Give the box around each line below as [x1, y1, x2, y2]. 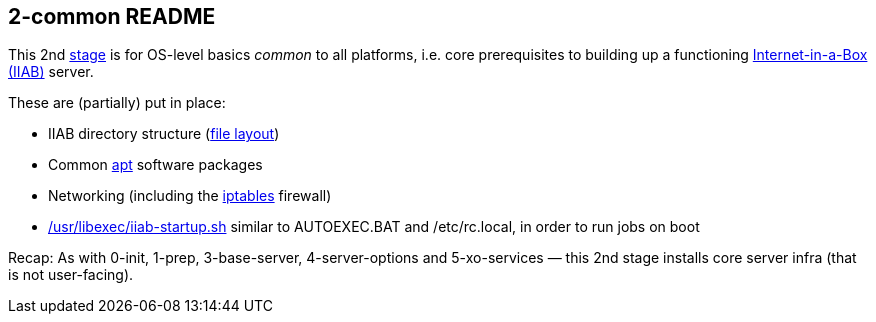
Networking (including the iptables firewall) [48, 187, 332, 205]
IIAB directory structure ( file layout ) [48, 125, 280, 143]
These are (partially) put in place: [8, 94, 226, 112]
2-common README [8, 4, 216, 29]
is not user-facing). [8, 266, 134, 284]
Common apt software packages [48, 156, 263, 174]
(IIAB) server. [8, 63, 94, 81]
